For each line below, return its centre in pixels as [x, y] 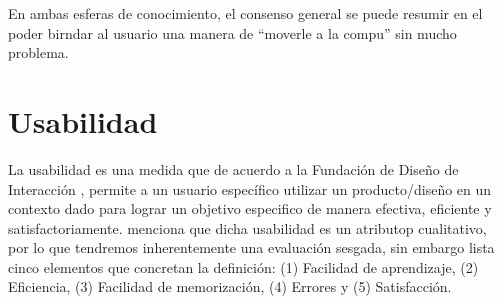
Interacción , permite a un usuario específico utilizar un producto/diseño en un [250, 188]
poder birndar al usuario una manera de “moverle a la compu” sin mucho [232, 32]
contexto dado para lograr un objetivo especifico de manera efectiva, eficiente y [250, 208]
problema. [38, 52]
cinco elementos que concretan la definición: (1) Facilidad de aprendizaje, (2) [243, 266]
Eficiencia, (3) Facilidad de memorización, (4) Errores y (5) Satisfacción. [230, 286]
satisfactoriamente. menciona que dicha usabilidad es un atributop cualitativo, [247, 227]
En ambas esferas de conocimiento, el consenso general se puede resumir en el [245, 13]
